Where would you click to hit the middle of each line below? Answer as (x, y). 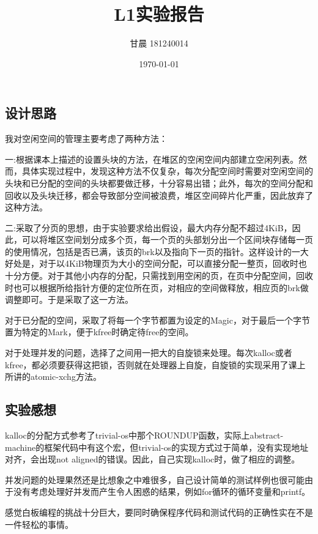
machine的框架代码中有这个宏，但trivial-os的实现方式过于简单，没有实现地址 (157, 447)
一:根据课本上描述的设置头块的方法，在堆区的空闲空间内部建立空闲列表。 (152, 159)
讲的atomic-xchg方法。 (57, 376)
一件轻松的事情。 (39, 524)
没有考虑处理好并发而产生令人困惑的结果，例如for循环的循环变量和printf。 (162, 491)
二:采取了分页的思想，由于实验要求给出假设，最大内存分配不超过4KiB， (149, 227)
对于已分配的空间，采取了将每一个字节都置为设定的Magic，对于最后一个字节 (157, 320)
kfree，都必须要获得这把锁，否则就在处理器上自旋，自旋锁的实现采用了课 (151, 364)
